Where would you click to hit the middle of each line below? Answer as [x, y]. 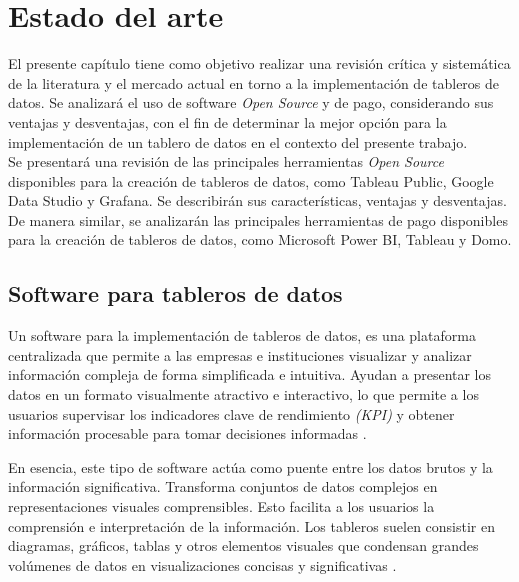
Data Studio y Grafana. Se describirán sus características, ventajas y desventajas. [257, 200]
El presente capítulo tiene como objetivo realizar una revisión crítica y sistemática [259, 63]
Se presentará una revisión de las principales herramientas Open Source [226, 161]
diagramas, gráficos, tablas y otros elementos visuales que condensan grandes [243, 545]
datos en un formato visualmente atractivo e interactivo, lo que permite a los [243, 394]
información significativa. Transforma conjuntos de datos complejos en [223, 486]
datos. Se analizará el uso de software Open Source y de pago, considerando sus [251, 102]
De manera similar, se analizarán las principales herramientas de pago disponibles [258, 219]
